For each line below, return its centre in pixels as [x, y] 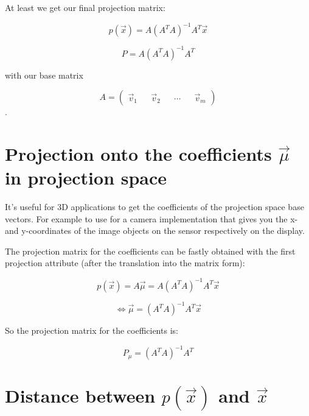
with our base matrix [44, 75]
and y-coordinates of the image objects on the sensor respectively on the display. [155, 231]
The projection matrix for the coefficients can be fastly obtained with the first [150, 251]
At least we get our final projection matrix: [85, 7]
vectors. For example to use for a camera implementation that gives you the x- [151, 218]
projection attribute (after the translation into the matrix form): [125, 263]
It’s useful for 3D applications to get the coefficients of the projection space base [154, 207]
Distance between [80, 396]
